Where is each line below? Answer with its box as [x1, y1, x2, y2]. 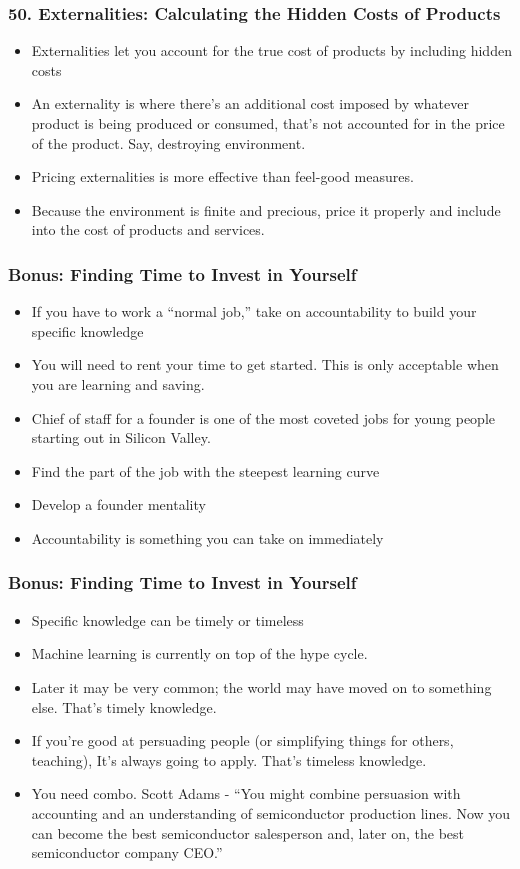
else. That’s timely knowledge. [31, 696, 217, 717]
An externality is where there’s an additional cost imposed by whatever [31, 93, 469, 114]
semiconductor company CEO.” [31, 842, 223, 863]
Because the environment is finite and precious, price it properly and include [31, 199, 501, 220]
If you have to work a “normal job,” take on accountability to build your [31, 301, 477, 322]
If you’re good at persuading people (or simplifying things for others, [31, 730, 454, 751]
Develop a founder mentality [31, 494, 206, 515]
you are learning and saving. [31, 373, 205, 394]
